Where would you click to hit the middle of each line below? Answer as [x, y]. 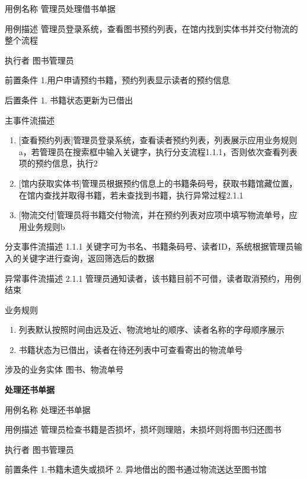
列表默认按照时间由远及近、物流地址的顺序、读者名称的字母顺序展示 [151, 330]
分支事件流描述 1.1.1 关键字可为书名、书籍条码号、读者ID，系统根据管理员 [149, 246]
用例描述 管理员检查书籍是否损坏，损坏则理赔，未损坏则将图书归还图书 [143, 429]
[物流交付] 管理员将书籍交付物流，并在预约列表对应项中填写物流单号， [154, 215]
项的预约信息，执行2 [58, 163]
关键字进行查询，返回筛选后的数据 [87, 258]
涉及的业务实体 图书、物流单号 [64, 369]
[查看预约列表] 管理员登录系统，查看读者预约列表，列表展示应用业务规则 [158, 140]
